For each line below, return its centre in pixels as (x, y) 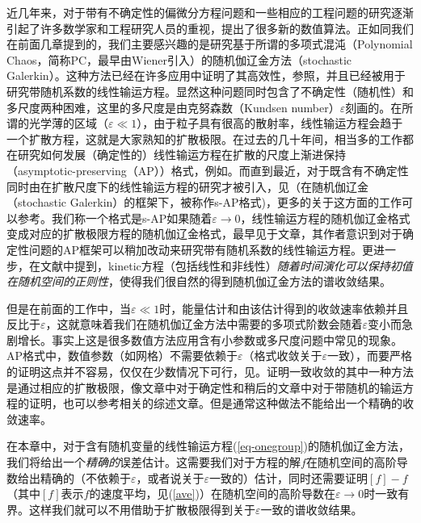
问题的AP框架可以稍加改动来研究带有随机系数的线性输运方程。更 (201, 249)
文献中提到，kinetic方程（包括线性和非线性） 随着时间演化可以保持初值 (226, 265)
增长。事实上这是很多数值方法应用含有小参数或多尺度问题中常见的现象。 (210, 339)
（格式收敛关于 (282, 356)
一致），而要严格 (370, 356)
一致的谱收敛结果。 (312, 509)
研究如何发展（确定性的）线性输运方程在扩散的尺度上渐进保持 (181, 155)
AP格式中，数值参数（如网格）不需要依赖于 (122, 356)
